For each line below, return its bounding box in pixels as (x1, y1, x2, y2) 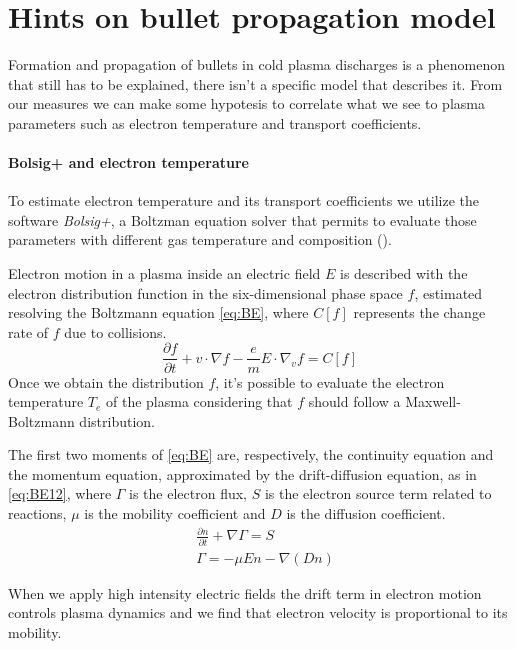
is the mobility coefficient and (84, 503, 266, 524)
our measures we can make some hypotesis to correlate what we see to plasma (8, 93, 485, 114)
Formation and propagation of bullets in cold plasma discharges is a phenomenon (8, 54, 505, 75)
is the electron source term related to (264, 483, 492, 504)
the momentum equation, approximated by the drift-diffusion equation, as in (8, 463, 477, 484)
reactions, (8, 503, 67, 524)
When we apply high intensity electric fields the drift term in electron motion (8, 582, 482, 603)
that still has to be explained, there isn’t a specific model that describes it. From (8, 73, 503, 94)
